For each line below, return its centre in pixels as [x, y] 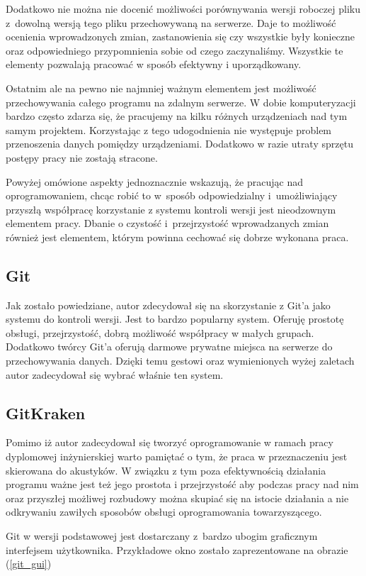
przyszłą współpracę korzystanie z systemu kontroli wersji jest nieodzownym [171, 209]
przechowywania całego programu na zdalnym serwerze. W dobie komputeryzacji [181, 102]
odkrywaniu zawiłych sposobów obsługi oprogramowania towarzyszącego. [164, 512]
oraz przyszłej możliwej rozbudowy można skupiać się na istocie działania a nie [177, 498]
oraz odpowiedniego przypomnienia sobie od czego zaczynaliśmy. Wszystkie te [175, 50]
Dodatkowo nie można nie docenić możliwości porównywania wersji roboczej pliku [183, 9]
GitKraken [46, 412]
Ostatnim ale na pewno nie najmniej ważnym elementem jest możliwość [161, 88]
